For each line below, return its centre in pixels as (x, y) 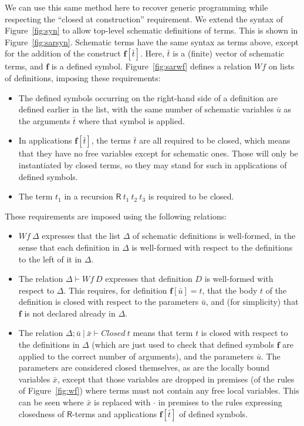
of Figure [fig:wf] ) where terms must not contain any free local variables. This (159, 390)
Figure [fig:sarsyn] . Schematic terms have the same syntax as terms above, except (152, 41)
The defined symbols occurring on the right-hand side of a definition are (148, 97)
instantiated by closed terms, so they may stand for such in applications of (153, 164)
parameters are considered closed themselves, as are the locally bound (144, 367)
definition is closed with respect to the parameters (109, 302)
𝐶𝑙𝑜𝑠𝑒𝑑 (113, 334)
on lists (281, 66)
